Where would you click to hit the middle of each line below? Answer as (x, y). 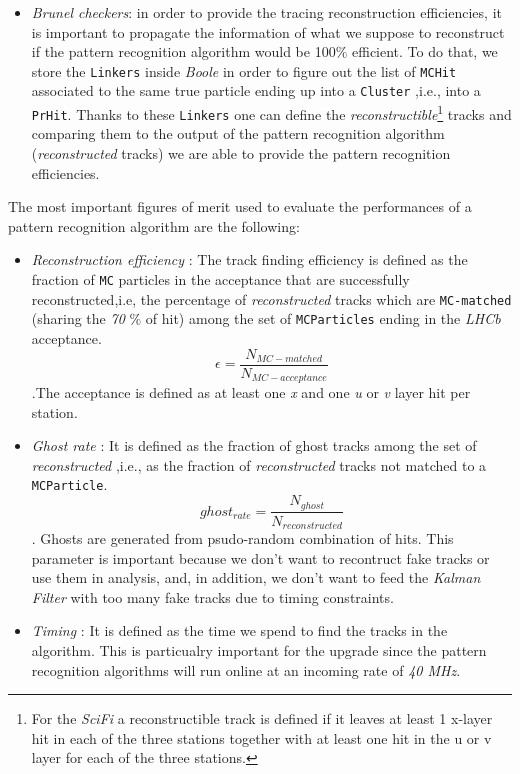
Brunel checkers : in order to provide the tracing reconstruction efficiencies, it (266, 12)
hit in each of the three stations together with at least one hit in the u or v (261, 737)
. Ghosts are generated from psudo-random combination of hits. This (242, 538)
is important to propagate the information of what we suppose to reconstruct (268, 31)
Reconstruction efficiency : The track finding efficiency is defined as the (249, 259)
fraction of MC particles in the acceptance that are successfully (220, 278)
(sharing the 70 (78, 318)
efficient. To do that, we (425, 51)
